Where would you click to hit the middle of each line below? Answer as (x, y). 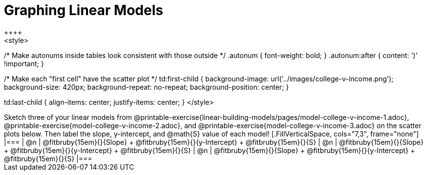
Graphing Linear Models (84, 10)
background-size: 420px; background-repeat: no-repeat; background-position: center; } (146, 87)
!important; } (24, 63)
